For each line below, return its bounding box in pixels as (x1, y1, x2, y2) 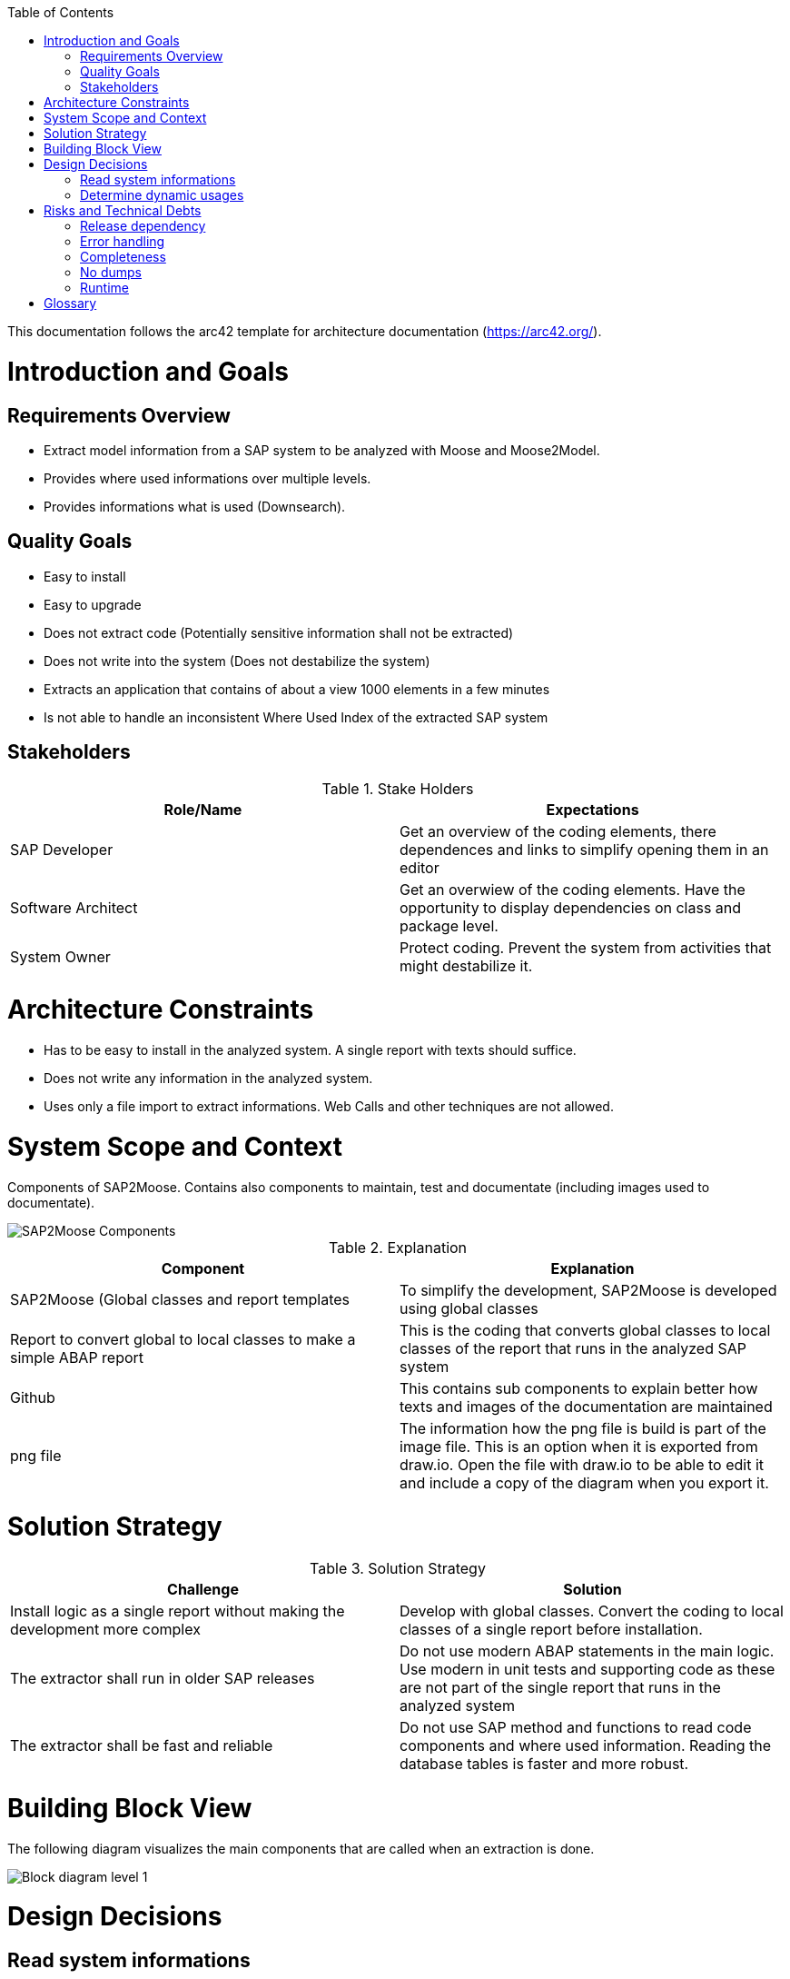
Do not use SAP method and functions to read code (400, 1718, 752, 1737)
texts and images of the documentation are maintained (400, 1397, 773, 1416)
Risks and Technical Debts (44, 203, 202, 218)
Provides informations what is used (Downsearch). (44, 498, 346, 514)
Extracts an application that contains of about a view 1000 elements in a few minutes (44, 681, 550, 697)
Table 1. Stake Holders (321, 779, 474, 798)
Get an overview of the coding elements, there (400, 821, 716, 840)
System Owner (10, 947, 111, 966)
